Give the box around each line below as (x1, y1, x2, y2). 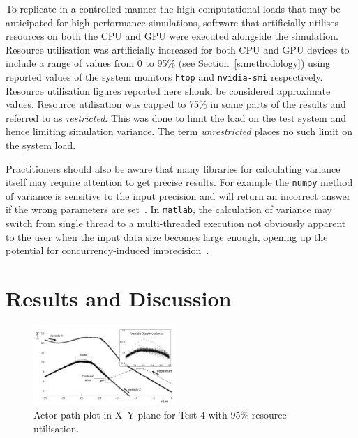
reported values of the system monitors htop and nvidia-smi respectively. (6, 69, 323, 84)
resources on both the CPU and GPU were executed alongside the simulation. (6, 29, 338, 43)
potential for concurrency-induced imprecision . (6, 243, 209, 258)
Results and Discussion (6, 284, 232, 313)
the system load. (6, 138, 76, 152)
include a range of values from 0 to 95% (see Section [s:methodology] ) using (6, 56, 331, 70)
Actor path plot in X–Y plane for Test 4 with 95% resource (33, 407, 287, 422)
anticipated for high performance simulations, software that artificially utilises (6, 15, 339, 29)
